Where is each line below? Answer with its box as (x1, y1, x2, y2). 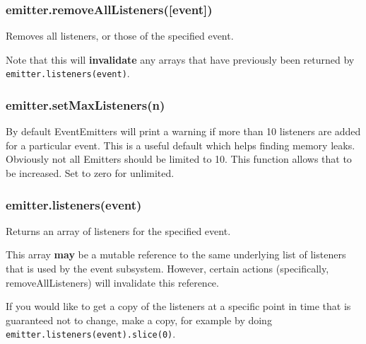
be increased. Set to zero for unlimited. (6, 166, 175, 180)
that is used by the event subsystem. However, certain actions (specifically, (6, 261, 329, 276)
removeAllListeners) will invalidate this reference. (6, 275, 219, 289)
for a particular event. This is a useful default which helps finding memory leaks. (6, 137, 355, 152)
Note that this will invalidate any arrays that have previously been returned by (6, 52, 355, 67)
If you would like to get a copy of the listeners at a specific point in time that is (6, 299, 351, 314)
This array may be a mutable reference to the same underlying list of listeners (6, 247, 346, 262)
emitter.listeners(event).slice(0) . (6, 326, 176, 341)
